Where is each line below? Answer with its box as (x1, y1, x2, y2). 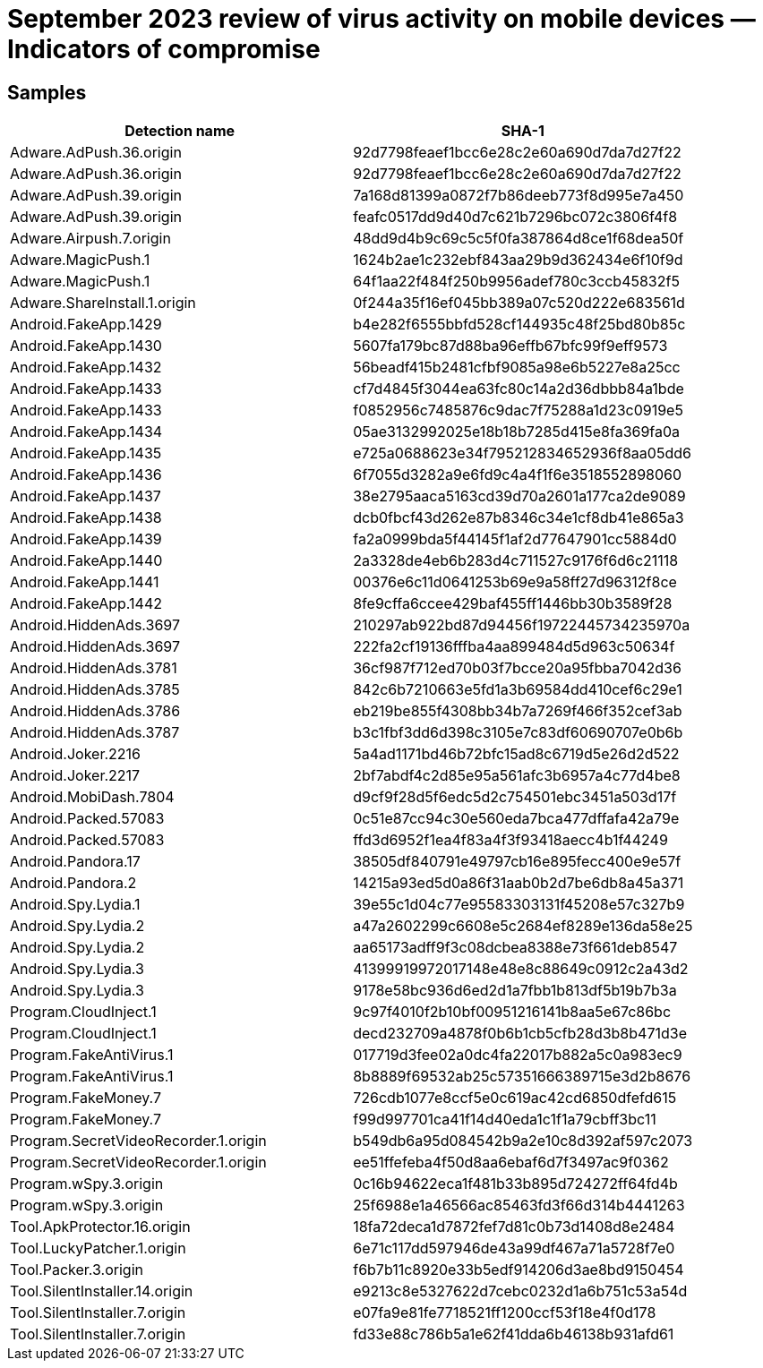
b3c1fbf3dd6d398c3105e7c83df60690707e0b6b (353, 723, 683, 742)
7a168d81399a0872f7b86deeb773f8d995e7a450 (353, 186, 684, 205)
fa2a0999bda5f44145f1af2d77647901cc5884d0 (353, 530, 677, 549)
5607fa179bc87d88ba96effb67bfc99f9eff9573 (353, 337, 668, 355)
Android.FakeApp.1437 (10, 487, 161, 506)
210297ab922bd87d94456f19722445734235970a (353, 616, 690, 635)
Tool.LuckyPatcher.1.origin (10, 1239, 186, 1258)
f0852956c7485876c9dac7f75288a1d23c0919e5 (353, 401, 683, 420)
